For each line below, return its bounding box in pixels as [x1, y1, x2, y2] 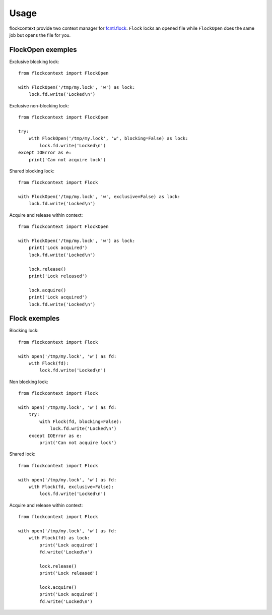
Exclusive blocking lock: [9, 58, 59, 65]
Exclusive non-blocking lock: [9, 102, 69, 108]
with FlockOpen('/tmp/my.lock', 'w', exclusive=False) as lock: [18, 194, 181, 200]
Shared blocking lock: [9, 168, 55, 174]
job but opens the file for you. [9, 32, 71, 38]
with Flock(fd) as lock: [28, 535, 90, 541]
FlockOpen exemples [9, 45, 78, 54]
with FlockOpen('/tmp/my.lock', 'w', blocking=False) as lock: [28, 136, 188, 141]
